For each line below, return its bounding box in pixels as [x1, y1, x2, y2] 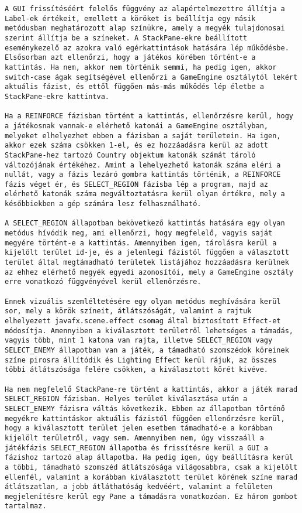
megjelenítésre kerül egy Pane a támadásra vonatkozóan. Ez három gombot [5, 492, 298, 501]
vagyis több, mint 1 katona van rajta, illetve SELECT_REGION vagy [5, 336, 273, 345]
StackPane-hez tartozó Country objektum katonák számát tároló [5, 151, 256, 159]
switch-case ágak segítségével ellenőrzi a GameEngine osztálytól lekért [5, 73, 298, 81]
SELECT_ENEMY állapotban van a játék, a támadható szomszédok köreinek [5, 346, 289, 354]
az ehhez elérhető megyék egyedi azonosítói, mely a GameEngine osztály [5, 268, 293, 276]
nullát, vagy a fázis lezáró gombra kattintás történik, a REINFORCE [5, 170, 281, 179]
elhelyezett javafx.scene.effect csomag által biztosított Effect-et [5, 317, 281, 325]
